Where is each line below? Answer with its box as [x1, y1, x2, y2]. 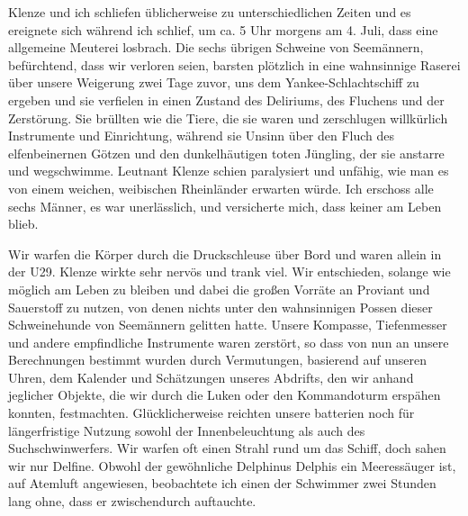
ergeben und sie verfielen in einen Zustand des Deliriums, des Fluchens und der [8, 90, 445, 109]
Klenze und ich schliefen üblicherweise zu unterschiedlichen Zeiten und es [8, 3, 411, 21]
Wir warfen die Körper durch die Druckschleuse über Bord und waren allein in [8, 244, 442, 263]
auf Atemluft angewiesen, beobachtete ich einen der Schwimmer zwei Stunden [8, 474, 436, 493]
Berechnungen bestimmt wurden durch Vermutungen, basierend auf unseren [8, 350, 427, 369]
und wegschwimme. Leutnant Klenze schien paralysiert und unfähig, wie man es [8, 161, 449, 180]
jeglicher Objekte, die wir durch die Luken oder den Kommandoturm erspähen [8, 385, 441, 404]
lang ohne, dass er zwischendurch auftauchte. [8, 492, 256, 511]
